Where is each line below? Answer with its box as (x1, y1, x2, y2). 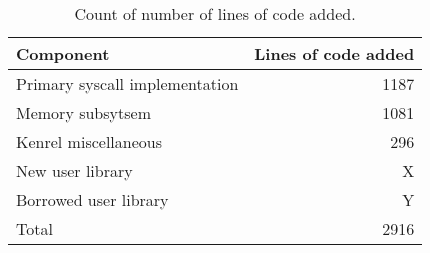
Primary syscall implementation (16, 72, 239, 95)
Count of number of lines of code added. (74, 2, 356, 25)
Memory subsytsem (16, 101, 151, 124)
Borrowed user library (16, 188, 169, 211)
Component (16, 42, 110, 65)
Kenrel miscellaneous (16, 130, 162, 153)
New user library (16, 159, 133, 182)
